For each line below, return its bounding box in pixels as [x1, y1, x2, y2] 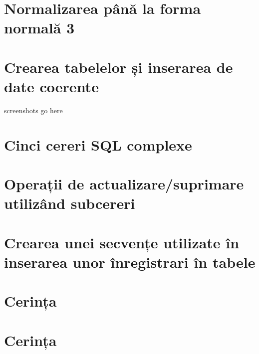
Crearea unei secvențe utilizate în [4, 232, 240, 252]
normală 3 [4, 17, 75, 38]
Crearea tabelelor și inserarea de [4, 56, 233, 77]
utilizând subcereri [4, 193, 135, 213]
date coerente [4, 76, 99, 96]
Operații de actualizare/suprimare [4, 174, 244, 194]
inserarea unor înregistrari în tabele [4, 251, 256, 272]
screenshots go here [4, 105, 63, 115]
